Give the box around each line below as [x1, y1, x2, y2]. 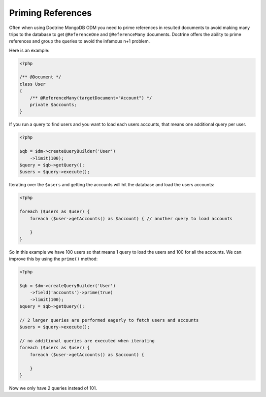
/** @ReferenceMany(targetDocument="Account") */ [30, 95, 152, 100]
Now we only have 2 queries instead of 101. [9, 385, 97, 391]
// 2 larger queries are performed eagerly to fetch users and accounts [19, 317, 199, 323]
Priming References [9, 7, 92, 18]
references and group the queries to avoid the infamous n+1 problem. [9, 38, 150, 44]
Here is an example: [9, 47, 50, 53]
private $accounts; [30, 102, 77, 108]
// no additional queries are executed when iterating [19, 338, 155, 343]
